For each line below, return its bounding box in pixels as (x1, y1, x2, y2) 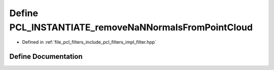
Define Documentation (9, 52, 83, 61)
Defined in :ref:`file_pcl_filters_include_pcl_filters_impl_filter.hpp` (22, 39, 157, 45)
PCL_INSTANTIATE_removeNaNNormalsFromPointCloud (9, 22, 253, 33)
